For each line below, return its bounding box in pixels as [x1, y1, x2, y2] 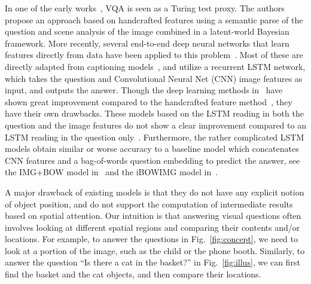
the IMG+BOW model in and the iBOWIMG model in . [5, 166, 218, 178]
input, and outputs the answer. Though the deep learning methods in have [5, 84, 283, 96]
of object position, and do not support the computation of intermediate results [5, 197, 293, 210]
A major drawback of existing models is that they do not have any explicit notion [5, 185, 304, 198]
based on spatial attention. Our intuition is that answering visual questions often [5, 209, 301, 222]
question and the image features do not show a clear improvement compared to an [5, 118, 306, 131]
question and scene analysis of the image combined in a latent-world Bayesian [5, 25, 289, 38]
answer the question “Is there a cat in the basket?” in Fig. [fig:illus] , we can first [5, 256, 300, 268]
